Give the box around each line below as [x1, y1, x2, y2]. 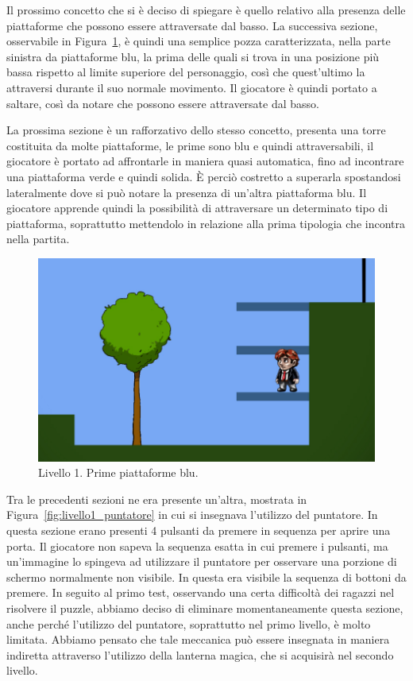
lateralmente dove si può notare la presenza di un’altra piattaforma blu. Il [6, 184, 367, 200]
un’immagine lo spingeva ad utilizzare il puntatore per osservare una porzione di [6, 553, 397, 570]
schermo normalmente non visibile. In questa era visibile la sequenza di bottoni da [6, 568, 407, 585]
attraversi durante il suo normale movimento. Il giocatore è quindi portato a [6, 79, 377, 95]
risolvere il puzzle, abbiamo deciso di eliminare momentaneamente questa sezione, [6, 600, 403, 617]
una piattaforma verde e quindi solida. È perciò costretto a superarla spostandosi [6, 168, 401, 184]
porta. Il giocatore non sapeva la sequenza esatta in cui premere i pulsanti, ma [6, 537, 388, 554]
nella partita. [6, 230, 70, 247]
